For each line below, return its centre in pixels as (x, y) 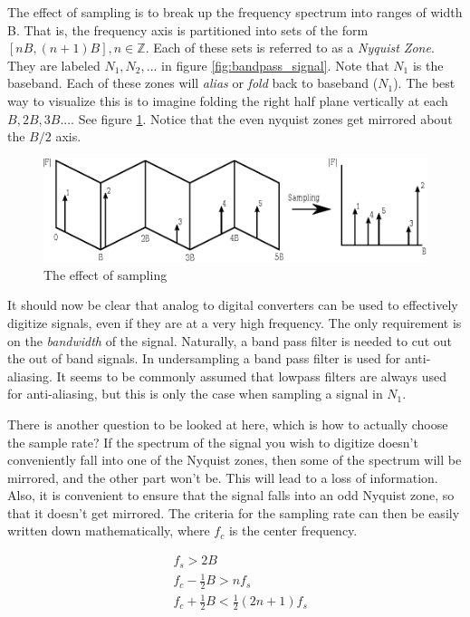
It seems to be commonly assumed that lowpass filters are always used (251, 376)
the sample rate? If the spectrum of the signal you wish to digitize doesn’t (213, 442)
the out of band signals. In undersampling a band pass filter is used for (204, 358)
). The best (424, 83)
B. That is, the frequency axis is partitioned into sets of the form (188, 29)
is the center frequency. (293, 530)
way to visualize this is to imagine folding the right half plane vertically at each (228, 100)
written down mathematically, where (109, 530)
